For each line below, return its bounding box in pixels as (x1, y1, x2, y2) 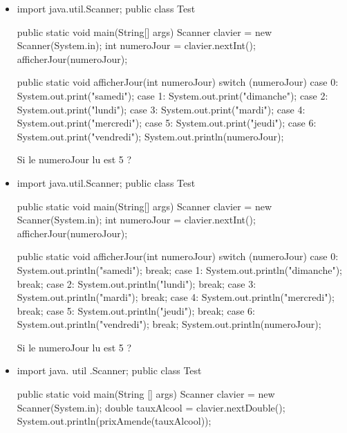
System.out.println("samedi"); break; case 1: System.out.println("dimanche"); (17, 262, 342, 277)
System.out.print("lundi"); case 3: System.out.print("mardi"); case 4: (17, 102, 306, 116)
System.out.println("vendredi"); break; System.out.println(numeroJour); (17, 317, 321, 331)
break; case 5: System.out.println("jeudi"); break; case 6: (17, 303, 255, 317)
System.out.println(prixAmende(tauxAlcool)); (17, 414, 212, 428)
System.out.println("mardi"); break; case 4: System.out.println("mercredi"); (17, 290, 335, 304)
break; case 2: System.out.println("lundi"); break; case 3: (17, 276, 256, 291)
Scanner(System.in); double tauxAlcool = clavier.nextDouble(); (17, 400, 285, 414)
